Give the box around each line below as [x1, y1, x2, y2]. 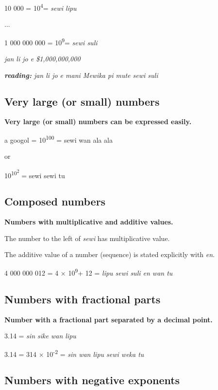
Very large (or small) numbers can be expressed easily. [4, 116, 192, 127]
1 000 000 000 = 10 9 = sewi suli [4, 36, 98, 47]
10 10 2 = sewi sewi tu [4, 167, 65, 180]
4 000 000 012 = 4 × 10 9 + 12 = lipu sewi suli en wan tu [4, 266, 173, 278]
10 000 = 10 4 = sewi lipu [4, 1, 77, 13]
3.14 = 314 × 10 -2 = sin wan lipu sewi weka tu [4, 347, 144, 359]
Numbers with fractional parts [4, 291, 161, 306]
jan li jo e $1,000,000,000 [4, 54, 81, 64]
